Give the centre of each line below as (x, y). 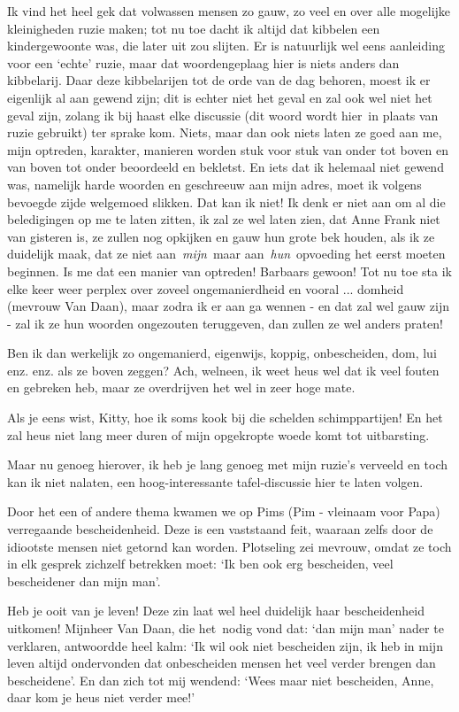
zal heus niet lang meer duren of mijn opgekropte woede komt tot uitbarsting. (218, 434)
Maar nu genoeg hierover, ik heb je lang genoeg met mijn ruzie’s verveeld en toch (228, 464)
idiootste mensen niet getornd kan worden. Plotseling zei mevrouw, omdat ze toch (229, 546)
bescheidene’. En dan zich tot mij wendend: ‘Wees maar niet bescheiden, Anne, (221, 680)
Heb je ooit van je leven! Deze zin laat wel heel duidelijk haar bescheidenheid (216, 611)
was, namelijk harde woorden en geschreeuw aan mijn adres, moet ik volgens (214, 184)
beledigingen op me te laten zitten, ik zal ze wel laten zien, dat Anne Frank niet (224, 219)
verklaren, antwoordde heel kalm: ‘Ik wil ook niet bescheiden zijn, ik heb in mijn (225, 645)
